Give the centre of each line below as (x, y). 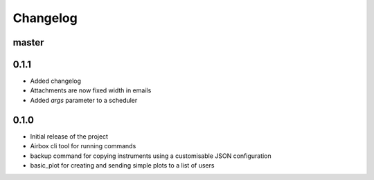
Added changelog (56, 81)
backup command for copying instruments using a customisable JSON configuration (151, 156)
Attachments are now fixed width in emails (91, 90)
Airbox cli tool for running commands (83, 146)
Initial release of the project (69, 136)
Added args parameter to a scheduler (84, 100)
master (28, 42)
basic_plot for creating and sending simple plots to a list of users (122, 165)
